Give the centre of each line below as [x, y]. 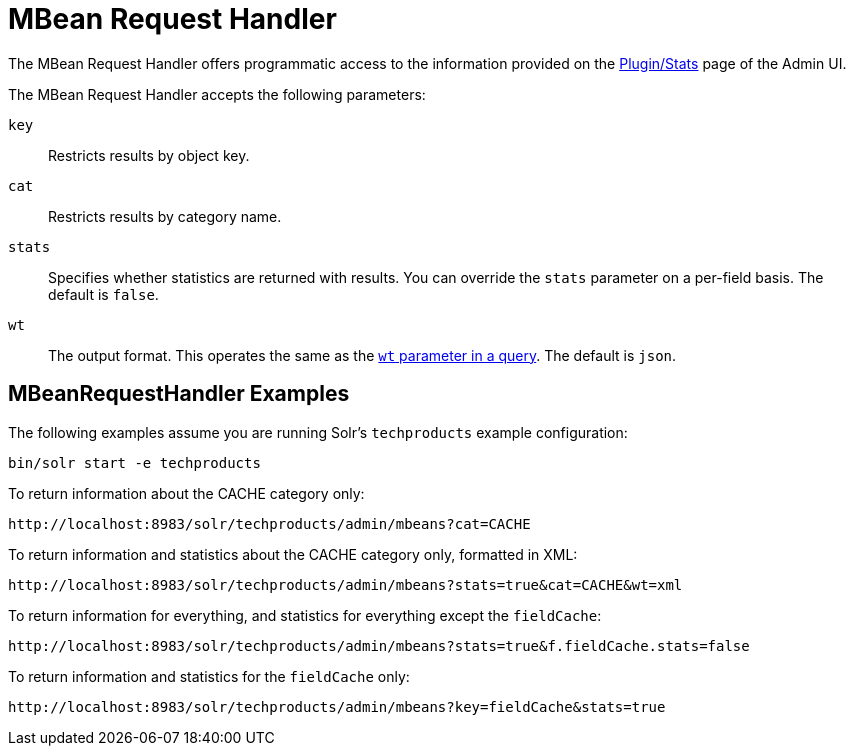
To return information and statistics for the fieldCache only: [209, 676]
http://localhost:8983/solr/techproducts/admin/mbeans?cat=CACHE [269, 523]
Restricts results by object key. [149, 155]
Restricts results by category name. [165, 216]
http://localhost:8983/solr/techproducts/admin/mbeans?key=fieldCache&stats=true [337, 706]
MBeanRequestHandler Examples [179, 394]
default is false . [103, 294]
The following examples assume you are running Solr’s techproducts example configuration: [318, 432]
